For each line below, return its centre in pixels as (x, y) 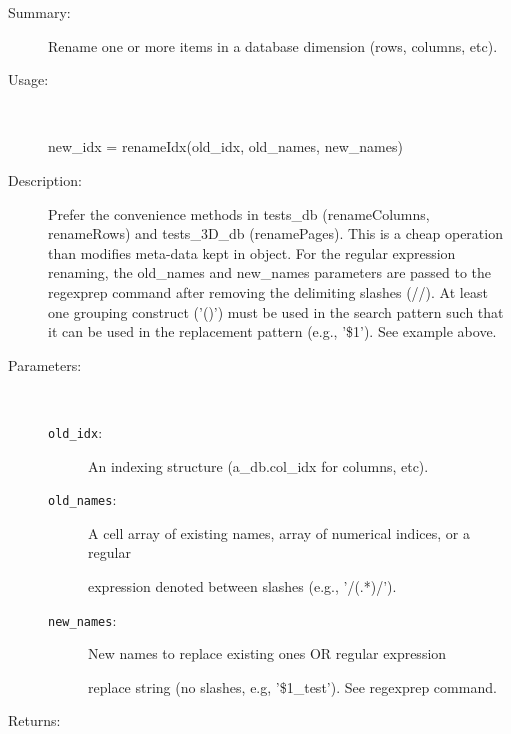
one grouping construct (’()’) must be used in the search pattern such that (276, 311)
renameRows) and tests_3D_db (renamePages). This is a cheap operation (275, 233)
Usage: (28, 79)
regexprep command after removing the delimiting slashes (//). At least (268, 291)
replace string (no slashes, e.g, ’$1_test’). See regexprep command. (292, 686)
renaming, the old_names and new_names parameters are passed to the (270, 272)
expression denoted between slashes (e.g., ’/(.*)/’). (242, 586)
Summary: (39, 12)
